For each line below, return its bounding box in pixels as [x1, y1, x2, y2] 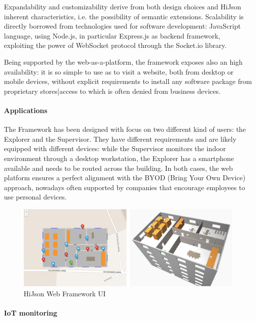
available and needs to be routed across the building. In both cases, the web [4, 162, 233, 173]
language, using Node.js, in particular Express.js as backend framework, [4, 30, 221, 40]
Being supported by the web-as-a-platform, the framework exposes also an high [4, 56, 243, 67]
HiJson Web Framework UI [24, 288, 106, 298]
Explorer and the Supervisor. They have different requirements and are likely [4, 133, 237, 144]
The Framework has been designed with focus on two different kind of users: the [4, 124, 246, 134]
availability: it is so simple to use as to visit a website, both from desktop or [4, 66, 234, 77]
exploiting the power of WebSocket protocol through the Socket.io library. [4, 40, 227, 50]
